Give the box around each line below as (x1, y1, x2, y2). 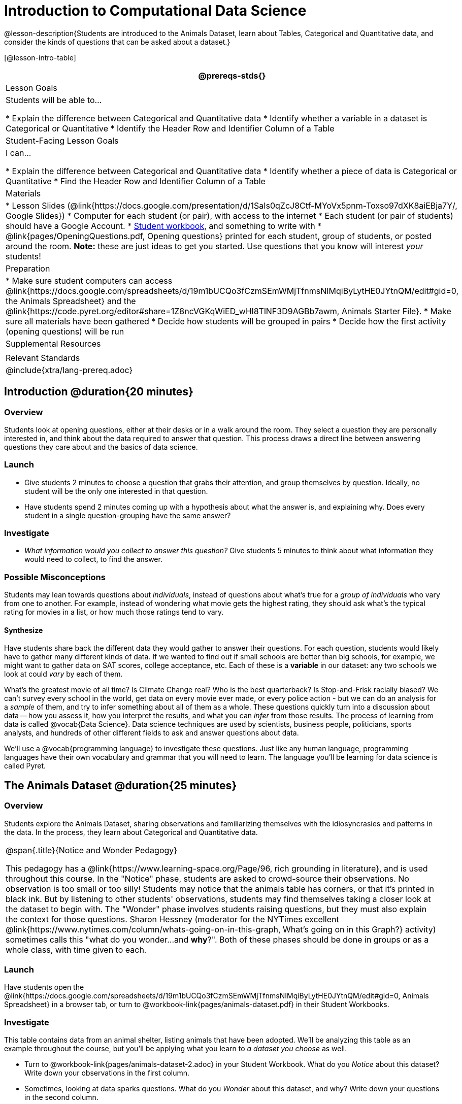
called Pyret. (4, 761, 46, 771)
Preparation (6, 263, 50, 274)
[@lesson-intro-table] (4, 53, 76, 62)
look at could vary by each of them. (4, 670, 123, 679)
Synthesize (4, 625, 43, 634)
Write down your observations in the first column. (24, 1068, 190, 1078)
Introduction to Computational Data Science (4, 2, 307, 19)
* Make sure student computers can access (6, 275, 173, 286)
